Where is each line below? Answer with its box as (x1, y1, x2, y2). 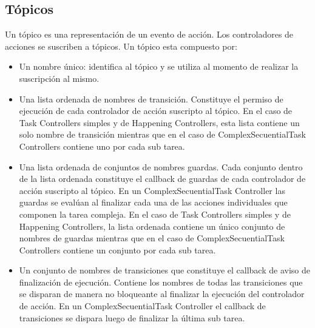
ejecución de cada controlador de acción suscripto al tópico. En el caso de (19, 104, 293, 117)
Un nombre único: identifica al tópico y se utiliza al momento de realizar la (19, 60, 299, 73)
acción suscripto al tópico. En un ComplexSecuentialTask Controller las (19, 184, 285, 196)
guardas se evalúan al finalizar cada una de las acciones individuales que (19, 196, 288, 209)
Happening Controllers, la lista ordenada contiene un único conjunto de (19, 219, 285, 232)
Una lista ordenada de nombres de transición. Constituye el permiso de (19, 92, 283, 105)
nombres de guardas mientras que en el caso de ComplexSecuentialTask (19, 232, 285, 244)
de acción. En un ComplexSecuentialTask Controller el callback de (19, 300, 266, 312)
